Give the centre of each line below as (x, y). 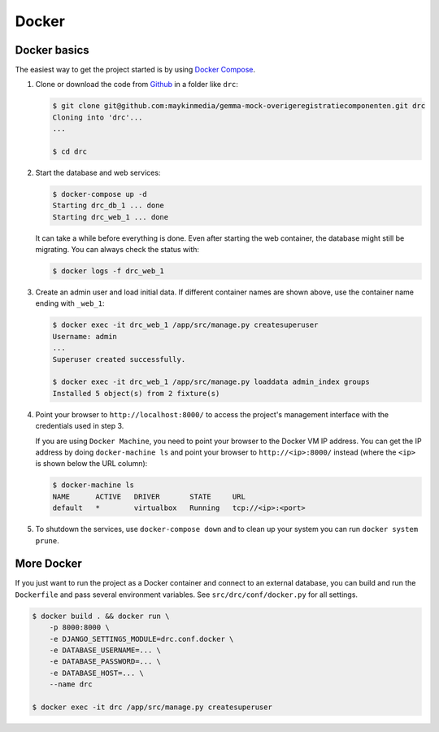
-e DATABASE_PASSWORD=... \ (105, 662)
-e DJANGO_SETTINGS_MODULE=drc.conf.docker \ (141, 639)
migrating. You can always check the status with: (117, 250)
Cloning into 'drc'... (98, 117)
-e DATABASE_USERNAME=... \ (105, 650)
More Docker (49, 564)
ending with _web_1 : (70, 303)
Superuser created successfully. (119, 359)
